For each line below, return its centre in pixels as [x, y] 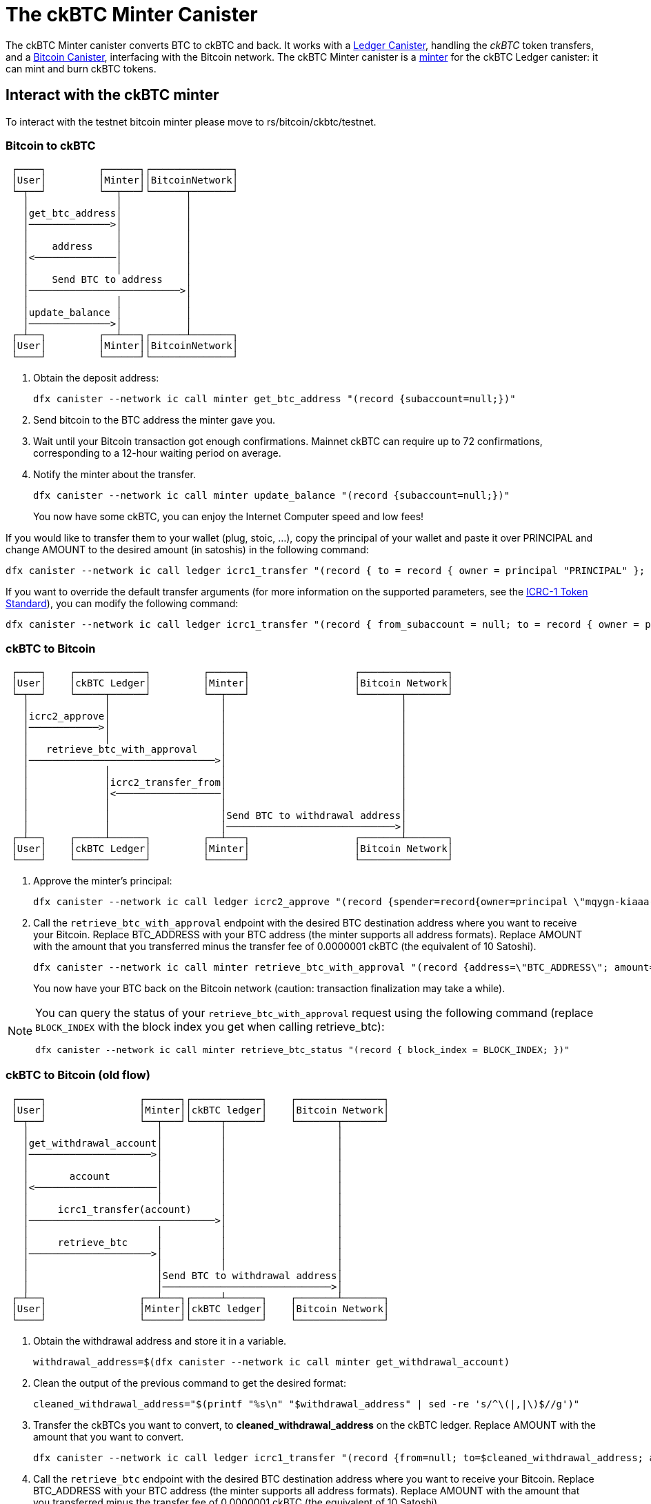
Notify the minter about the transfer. [114, 475]
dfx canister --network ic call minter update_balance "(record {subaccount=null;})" [272, 496]
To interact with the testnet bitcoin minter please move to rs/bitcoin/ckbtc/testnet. [191, 121]
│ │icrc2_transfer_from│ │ [215, 783]
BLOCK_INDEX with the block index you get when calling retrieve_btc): [210, 1027]
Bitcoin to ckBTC [51, 145]
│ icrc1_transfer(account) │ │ [183, 1209]
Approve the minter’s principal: [103, 881]
